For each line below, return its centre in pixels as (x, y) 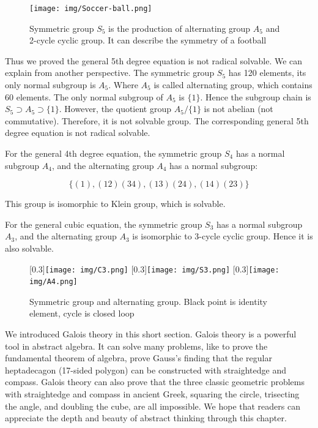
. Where (123, 85)
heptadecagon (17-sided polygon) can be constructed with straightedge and (146, 370)
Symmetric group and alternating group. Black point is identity (148, 301)
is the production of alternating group (179, 28)
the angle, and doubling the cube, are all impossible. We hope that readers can (153, 406)
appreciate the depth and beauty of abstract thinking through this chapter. (146, 418)
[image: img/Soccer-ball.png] (91, 9)
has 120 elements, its (267, 73)
